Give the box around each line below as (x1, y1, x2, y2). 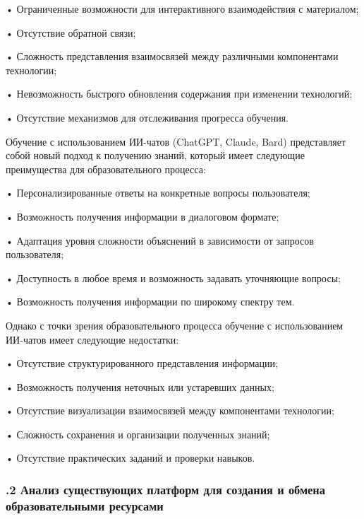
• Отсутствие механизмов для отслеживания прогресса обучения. (6, 110, 289, 124)
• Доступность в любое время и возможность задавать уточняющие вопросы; (6, 270, 341, 285)
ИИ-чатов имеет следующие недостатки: (6, 332, 179, 346)
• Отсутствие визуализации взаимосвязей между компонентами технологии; (6, 403, 334, 418)
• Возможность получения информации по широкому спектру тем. (6, 294, 295, 309)
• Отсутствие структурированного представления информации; (6, 356, 278, 371)
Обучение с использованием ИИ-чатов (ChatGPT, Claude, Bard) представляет (6, 134, 346, 148)
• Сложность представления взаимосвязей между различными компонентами (6, 49, 339, 64)
